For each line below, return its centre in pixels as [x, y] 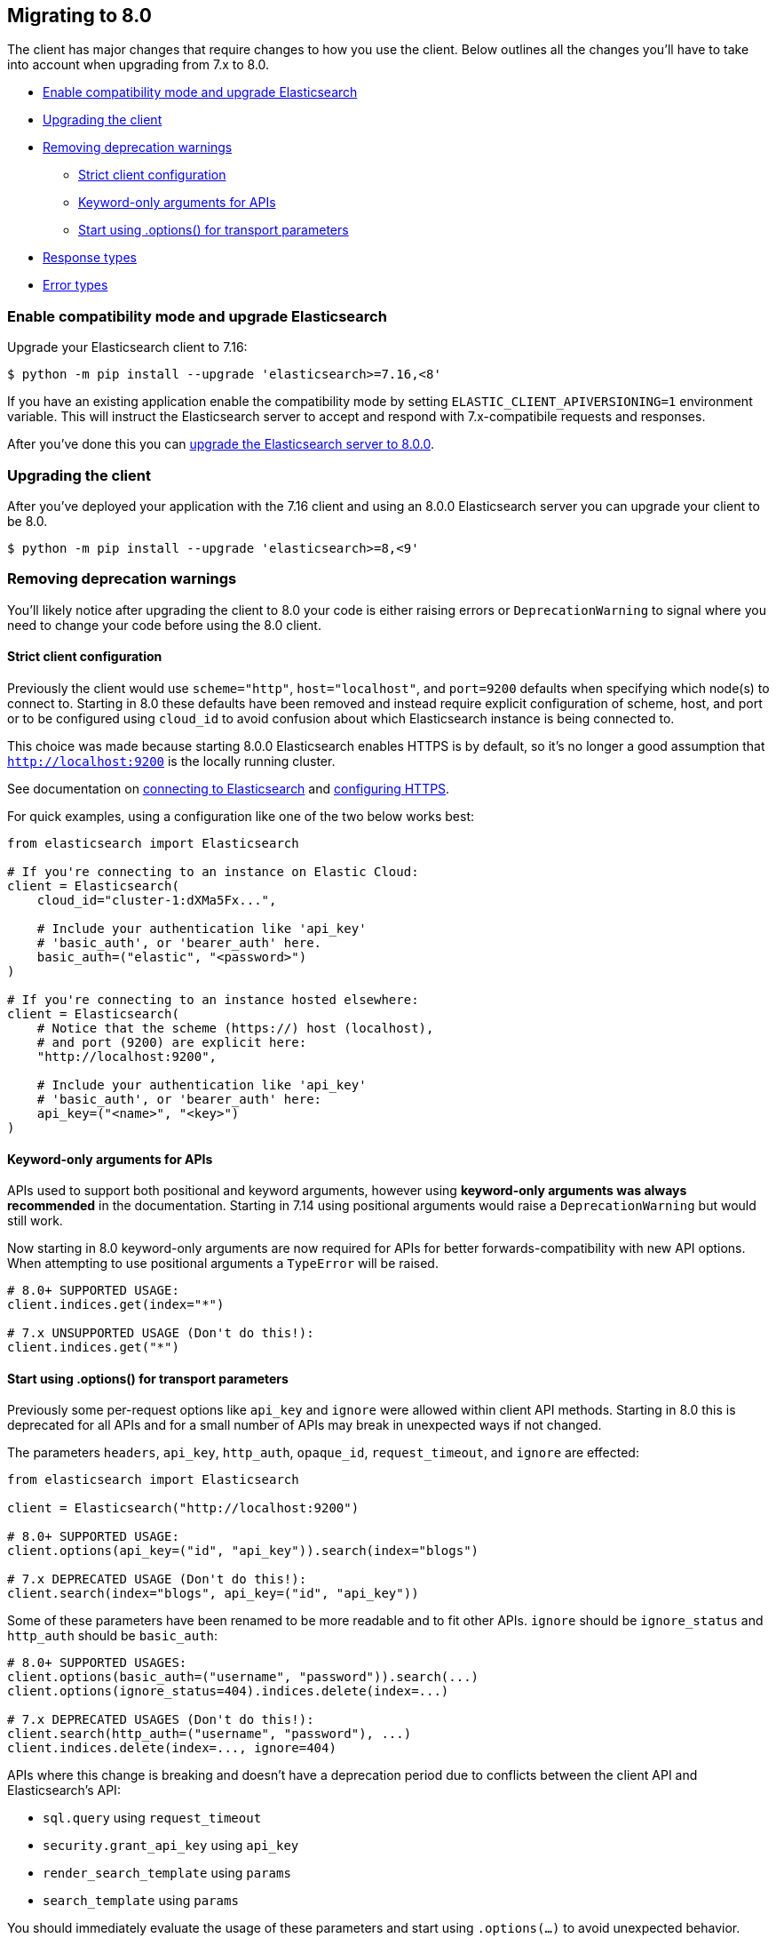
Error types [75, 285]
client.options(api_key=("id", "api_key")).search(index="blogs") [243, 1551]
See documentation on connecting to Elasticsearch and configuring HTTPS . [229, 788]
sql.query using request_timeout [152, 1818]
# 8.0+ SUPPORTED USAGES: [97, 1663]
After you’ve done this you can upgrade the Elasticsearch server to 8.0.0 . [221, 444]
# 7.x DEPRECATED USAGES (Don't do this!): [161, 1720]
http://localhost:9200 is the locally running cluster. [171, 761]
